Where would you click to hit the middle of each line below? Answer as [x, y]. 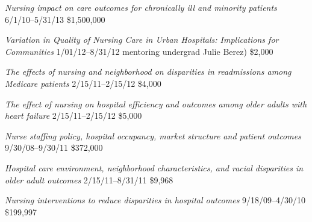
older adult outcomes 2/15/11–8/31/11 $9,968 [89, 179]
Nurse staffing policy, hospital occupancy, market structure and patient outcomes [153, 135]
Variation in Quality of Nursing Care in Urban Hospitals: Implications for [142, 40]
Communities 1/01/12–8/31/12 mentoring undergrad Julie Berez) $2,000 [139, 51]
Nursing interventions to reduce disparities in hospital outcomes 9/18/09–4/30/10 [155, 200]
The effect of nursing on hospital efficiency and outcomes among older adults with [156, 103]
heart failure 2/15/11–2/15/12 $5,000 [73, 116]
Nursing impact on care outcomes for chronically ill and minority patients [141, 7]
